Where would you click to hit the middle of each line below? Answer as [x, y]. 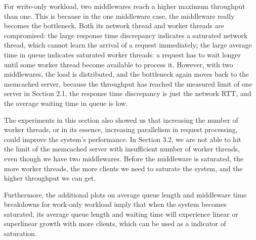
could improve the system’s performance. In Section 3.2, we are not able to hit [123, 139]
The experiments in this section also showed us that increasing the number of [121, 120]
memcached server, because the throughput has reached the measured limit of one [128, 83]
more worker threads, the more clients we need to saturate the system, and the [123, 168]
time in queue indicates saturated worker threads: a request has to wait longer [122, 54]
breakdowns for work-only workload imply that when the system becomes [115, 204]
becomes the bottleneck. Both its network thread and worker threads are [114, 25]
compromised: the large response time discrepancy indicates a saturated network [126, 35]
